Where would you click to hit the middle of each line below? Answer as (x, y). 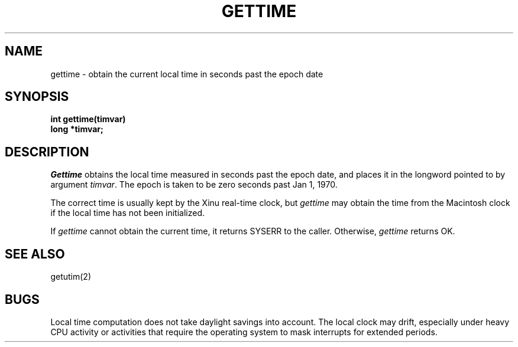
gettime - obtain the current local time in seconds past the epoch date (187, 74)
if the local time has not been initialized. (128, 213)
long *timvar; (77, 129)
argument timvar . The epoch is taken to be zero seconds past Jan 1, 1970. (194, 185)
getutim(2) (71, 277)
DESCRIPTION (47, 152)
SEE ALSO (35, 254)
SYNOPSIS (37, 97)
